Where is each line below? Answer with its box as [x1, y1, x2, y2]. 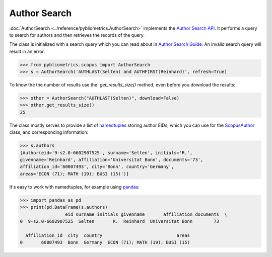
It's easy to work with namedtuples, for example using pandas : [9, 184, 140, 190]
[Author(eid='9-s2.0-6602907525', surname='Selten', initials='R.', [20, 150, 193, 155]
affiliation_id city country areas [25, 232, 190, 238]
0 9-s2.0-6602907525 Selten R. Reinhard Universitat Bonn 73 [20, 218, 219, 224]
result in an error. [9, 48, 45, 54]
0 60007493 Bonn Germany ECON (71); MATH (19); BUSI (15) [20, 239, 190, 245]
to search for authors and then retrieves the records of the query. [9, 32, 145, 38]
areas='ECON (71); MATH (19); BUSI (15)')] [20, 171, 129, 177]
